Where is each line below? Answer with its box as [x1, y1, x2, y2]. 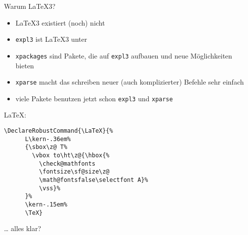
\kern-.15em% [25, 201, 67, 208]
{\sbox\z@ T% [25, 144, 67, 151]
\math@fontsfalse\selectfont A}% [39, 176, 148, 183]
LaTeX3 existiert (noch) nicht [15, 17, 105, 28]
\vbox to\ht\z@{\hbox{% [32, 151, 110, 159]
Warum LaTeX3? [4, 1, 55, 11]
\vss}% [39, 184, 60, 192]
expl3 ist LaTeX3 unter [15, 34, 87, 44]
